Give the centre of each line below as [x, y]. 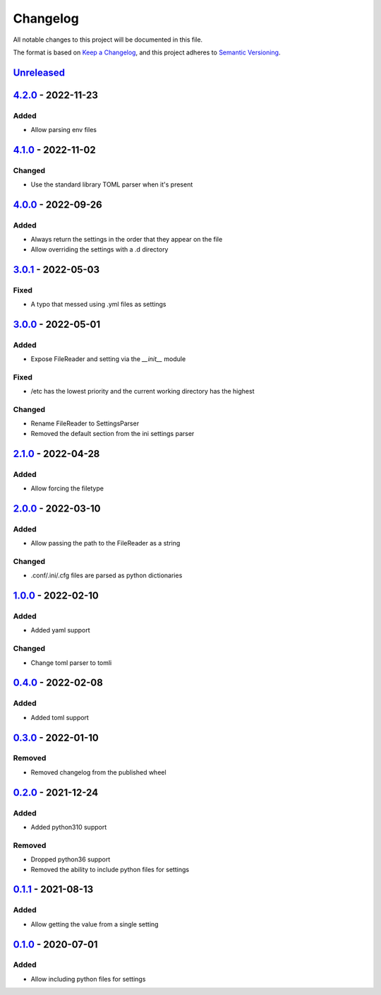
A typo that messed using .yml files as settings [98, 304]
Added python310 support [69, 828]
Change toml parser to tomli [71, 663]
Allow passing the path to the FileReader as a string [105, 543]
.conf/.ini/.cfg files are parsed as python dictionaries [107, 575]
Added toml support [60, 717]
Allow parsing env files [64, 130]
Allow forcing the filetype [67, 488]
